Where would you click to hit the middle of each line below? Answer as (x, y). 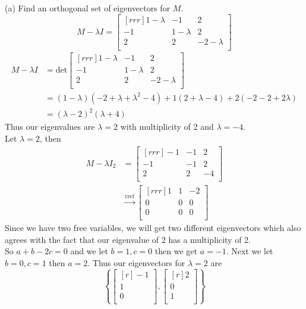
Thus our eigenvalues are (50, 127)
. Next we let (250, 251)
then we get (176, 251)
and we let (89, 251)
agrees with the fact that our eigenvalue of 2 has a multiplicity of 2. (128, 239)
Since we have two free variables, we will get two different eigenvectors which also (153, 227)
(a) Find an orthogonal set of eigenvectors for (88, 8)
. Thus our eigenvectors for (136, 262)
